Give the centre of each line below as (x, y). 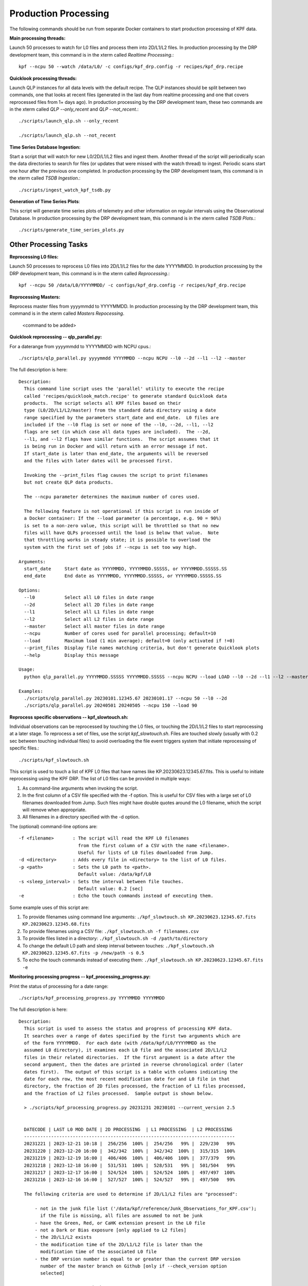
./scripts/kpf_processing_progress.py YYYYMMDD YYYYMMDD (92, 998)
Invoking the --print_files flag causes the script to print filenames (116, 475)
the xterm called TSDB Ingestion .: (45, 178)
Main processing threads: (37, 38)
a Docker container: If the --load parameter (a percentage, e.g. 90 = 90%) (123, 519)
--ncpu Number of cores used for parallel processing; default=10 (120, 633)
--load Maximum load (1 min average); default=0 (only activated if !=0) (130, 641)
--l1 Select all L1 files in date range (89, 612)
